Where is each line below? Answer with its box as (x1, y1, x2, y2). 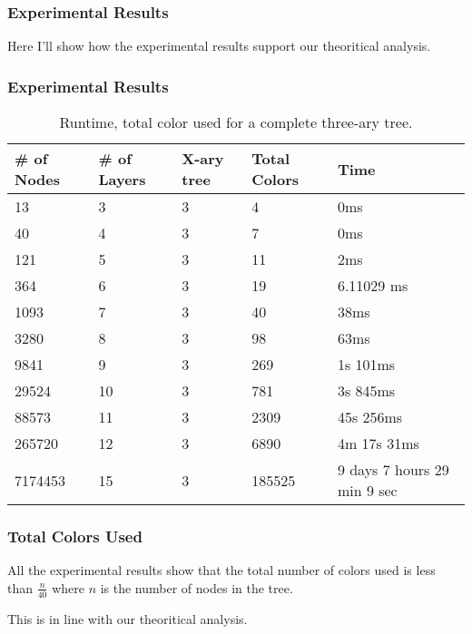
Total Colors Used (7, 524, 143, 547)
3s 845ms (337, 380, 396, 402)
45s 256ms (337, 406, 403, 428)
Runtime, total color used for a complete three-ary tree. (59, 112, 413, 133)
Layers (98, 169, 146, 190)
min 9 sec (337, 480, 398, 502)
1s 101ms (337, 354, 396, 376)
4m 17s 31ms (337, 433, 419, 454)
